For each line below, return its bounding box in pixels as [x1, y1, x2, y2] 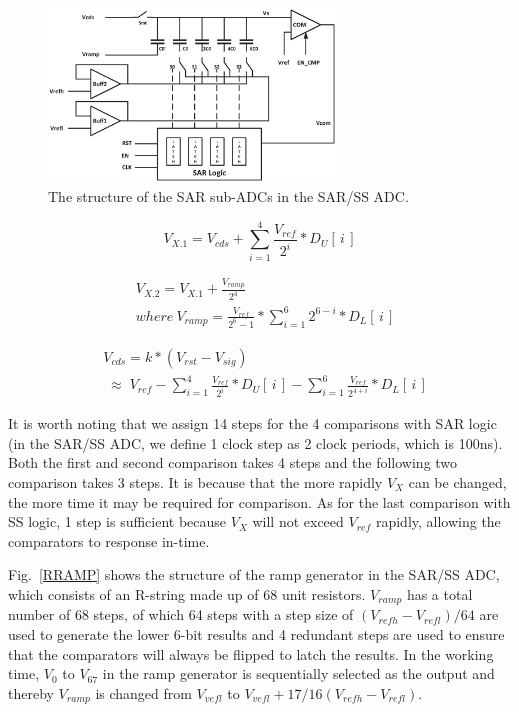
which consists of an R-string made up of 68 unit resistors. [8, 583, 366, 604]
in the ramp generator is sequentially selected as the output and [102, 663, 495, 684]
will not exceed [252, 511, 344, 532]
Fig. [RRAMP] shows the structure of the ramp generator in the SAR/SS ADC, [8, 564, 500, 585]
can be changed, [408, 471, 507, 492]
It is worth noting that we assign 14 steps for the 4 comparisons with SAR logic [8, 413, 497, 434]
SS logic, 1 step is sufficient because [8, 511, 227, 532]
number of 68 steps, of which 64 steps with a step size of [8, 604, 354, 625]
